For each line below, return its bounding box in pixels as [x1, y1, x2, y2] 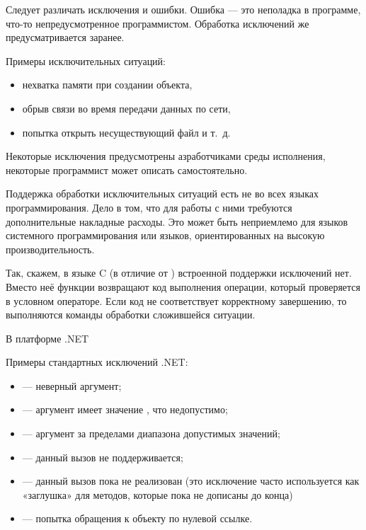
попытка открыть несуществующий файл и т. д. [22, 125, 231, 139]
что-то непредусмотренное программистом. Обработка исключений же [6, 16, 309, 30]
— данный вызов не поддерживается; [22, 449, 183, 464]
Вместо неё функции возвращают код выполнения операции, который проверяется [6, 279, 360, 294]
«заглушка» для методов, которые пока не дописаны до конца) [22, 487, 293, 502]
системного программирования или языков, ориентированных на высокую [6, 228, 325, 243]
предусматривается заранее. [6, 30, 125, 45]
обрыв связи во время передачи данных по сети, [22, 100, 231, 115]
